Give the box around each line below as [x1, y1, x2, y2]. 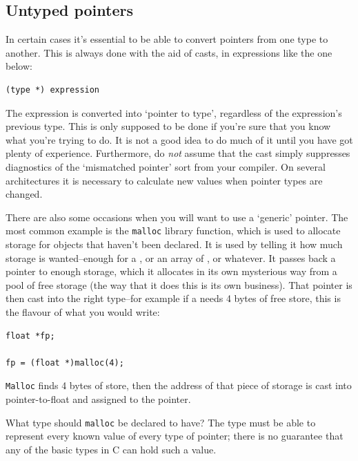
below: [6, 59, 32, 73]
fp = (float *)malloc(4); [6, 357, 124, 368]
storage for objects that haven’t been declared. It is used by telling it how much [6, 236, 343, 251]
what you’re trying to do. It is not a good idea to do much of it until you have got [6, 132, 353, 147]
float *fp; [6, 330, 55, 341]
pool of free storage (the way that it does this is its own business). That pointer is [6, 277, 352, 292]
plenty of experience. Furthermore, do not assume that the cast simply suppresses [6, 146, 350, 160]
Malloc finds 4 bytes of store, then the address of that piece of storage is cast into [6, 378, 352, 393]
